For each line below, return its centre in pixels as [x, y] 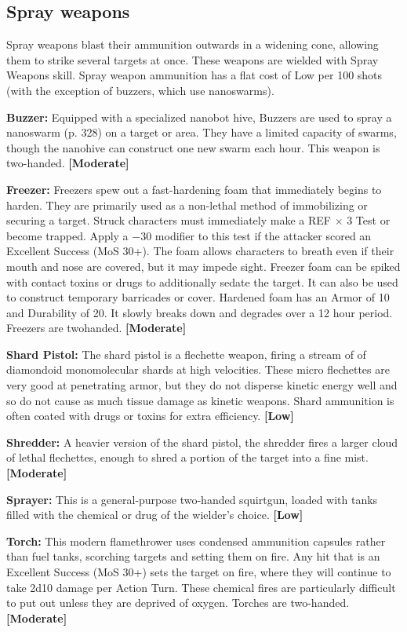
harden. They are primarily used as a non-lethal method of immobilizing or [187, 205]
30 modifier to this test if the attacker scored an [256, 235]
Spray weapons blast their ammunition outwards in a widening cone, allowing [193, 44]
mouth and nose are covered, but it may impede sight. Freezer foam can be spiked [203, 266]
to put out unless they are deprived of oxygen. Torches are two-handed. [178, 603]
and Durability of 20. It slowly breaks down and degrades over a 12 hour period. [200, 312]
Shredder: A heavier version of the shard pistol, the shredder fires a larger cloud [202, 442]
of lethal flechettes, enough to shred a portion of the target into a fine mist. [187, 457]
